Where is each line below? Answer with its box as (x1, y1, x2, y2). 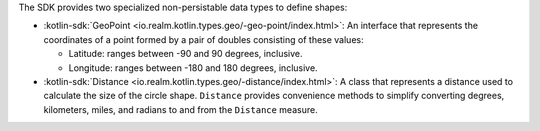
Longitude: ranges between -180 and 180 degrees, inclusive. (68, 61, 319, 74)
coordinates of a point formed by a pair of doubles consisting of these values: (43, 33, 364, 45)
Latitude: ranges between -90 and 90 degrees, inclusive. (68, 48, 303, 60)
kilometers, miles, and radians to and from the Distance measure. (43, 103, 319, 115)
